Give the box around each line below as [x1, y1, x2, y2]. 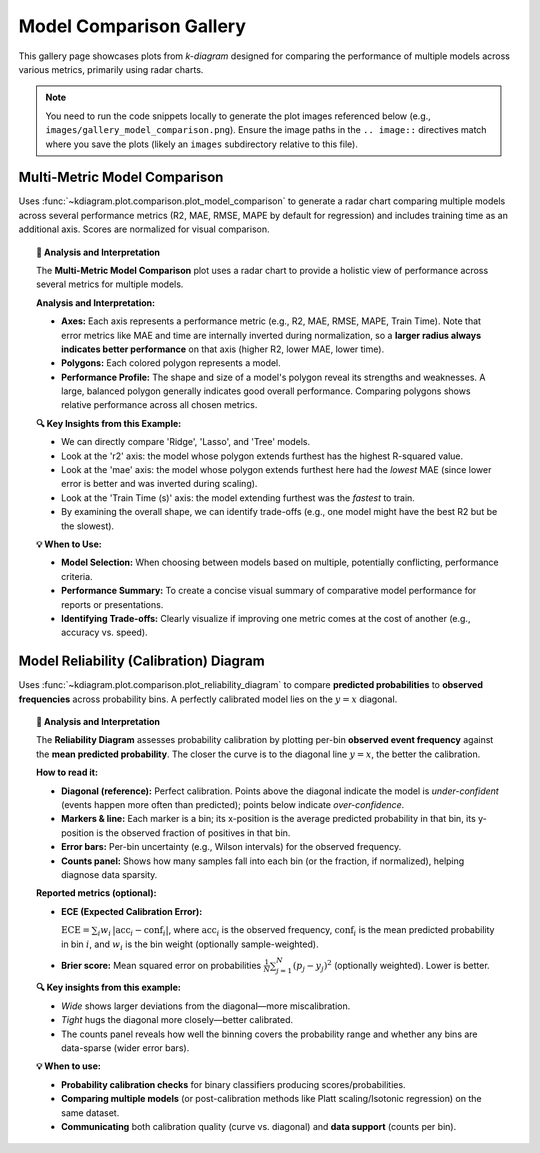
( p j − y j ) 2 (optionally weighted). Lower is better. [292, 958, 490, 974]
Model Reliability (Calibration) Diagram [18, 653, 265, 670]
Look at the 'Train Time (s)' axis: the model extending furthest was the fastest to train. [61, 491, 415, 504]
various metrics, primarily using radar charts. [18, 63, 204, 75]
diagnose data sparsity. [61, 868, 158, 880]
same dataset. [61, 1106, 120, 1119]
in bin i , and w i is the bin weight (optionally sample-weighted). [61, 938, 319, 952]
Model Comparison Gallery [18, 15, 247, 37]
